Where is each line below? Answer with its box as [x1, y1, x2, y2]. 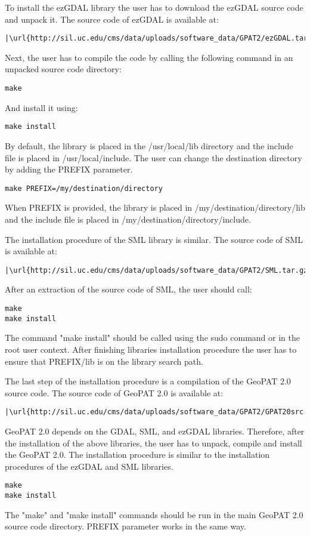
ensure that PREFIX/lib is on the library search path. [5, 355, 203, 367]
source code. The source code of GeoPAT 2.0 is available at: [5, 386, 224, 399]
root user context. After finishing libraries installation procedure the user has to [5, 343, 297, 355]
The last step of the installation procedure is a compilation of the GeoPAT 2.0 [5, 375, 291, 387]
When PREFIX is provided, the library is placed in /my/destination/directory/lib [5, 201, 305, 214]
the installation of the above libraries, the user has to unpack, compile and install [5, 436, 302, 449]
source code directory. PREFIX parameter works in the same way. [5, 520, 246, 532]
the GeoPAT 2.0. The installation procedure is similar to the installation [5, 448, 270, 461]
